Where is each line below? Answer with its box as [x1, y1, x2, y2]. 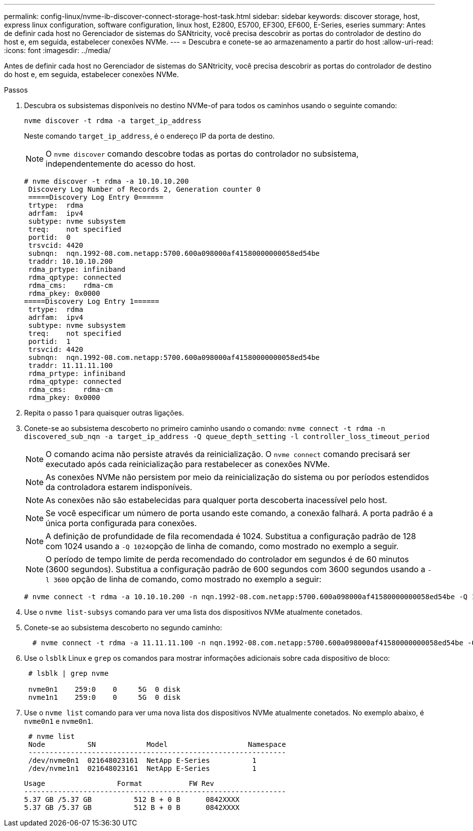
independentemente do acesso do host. [46, 159, 196, 169]
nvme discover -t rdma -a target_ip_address [24, 117, 202, 125]
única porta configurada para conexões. [46, 518, 197, 528]
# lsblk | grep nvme [28, 669, 109, 677]
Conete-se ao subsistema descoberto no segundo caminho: [24, 623, 222, 632]
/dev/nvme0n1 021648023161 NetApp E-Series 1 [28, 756, 257, 764]
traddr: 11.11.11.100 [28, 361, 113, 369]
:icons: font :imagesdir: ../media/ [4, 46, 111, 55]
